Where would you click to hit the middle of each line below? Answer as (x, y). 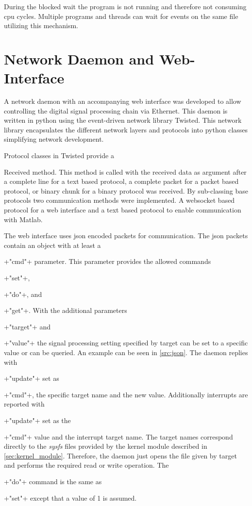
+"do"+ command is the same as (53, 481)
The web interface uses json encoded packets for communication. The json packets (126, 236)
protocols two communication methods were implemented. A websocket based (119, 200)
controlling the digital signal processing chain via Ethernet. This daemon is (116, 110)
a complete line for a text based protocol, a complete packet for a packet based (121, 181)
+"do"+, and (23, 294)
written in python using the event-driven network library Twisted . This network (123, 120)
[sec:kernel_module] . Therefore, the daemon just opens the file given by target (120, 455)
